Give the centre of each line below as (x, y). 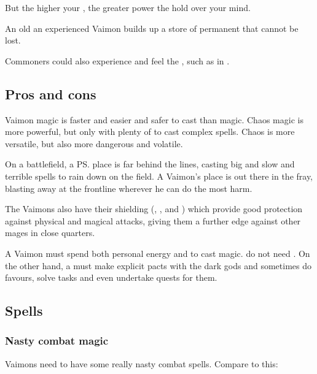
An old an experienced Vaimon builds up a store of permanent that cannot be (152, 28)
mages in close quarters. (50, 233)
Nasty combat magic (57, 341)
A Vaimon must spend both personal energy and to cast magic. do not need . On (158, 253)
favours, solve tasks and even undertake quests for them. (111, 277)
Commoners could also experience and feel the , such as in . (117, 60)
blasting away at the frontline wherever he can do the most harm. (129, 188)
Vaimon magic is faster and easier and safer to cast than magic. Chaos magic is (154, 119)
